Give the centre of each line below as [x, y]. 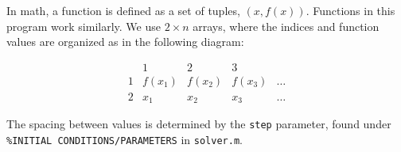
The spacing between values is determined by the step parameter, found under [199, 124]
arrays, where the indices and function [286, 26]
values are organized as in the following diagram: [125, 42]
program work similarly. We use [84, 26]
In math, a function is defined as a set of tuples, [123, 10]
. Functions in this [350, 10]
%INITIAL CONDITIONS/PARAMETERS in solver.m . [125, 139]
